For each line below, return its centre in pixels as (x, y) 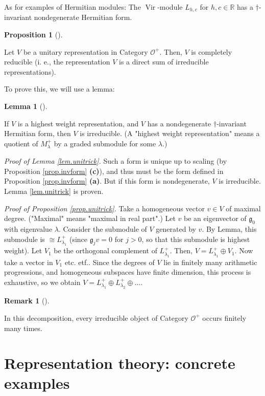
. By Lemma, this (229, 228)
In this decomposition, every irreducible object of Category (96, 317)
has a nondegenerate (179, 123)
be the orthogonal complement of (105, 250)
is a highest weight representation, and (78, 123)
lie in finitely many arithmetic (210, 262)
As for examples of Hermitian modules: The (73, 7)
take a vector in (29, 262)
